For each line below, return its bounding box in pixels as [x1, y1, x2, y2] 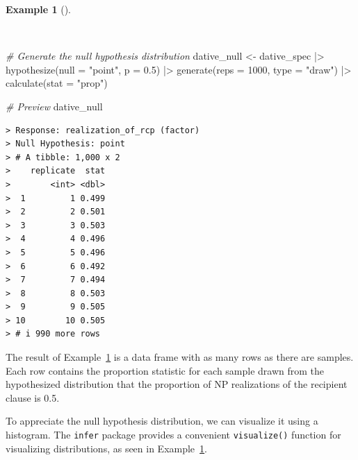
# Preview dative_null [6, 99, 103, 113]
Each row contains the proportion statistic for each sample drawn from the [6, 363, 325, 377]
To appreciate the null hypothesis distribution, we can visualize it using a [6, 414, 318, 428]
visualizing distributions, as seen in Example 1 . [6, 441, 207, 455]
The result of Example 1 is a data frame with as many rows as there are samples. [6, 350, 354, 364]
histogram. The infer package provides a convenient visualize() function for [6, 427, 341, 442]
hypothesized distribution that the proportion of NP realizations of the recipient [6, 377, 348, 391]
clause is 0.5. [6, 390, 60, 404]
